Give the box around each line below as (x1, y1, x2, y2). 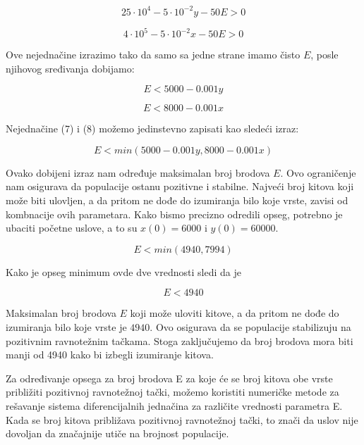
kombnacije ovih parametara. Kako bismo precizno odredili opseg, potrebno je (6, 206, 343, 221)
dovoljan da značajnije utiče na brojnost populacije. (6, 426, 229, 441)
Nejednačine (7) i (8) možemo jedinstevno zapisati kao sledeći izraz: (6, 121, 299, 136)
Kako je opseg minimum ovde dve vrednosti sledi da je (6, 264, 241, 279)
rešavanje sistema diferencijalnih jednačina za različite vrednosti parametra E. (6, 398, 343, 413)
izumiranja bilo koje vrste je (6, 319, 127, 334)
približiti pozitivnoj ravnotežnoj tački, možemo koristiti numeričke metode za (6, 384, 339, 399)
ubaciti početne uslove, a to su (6, 220, 138, 235)
